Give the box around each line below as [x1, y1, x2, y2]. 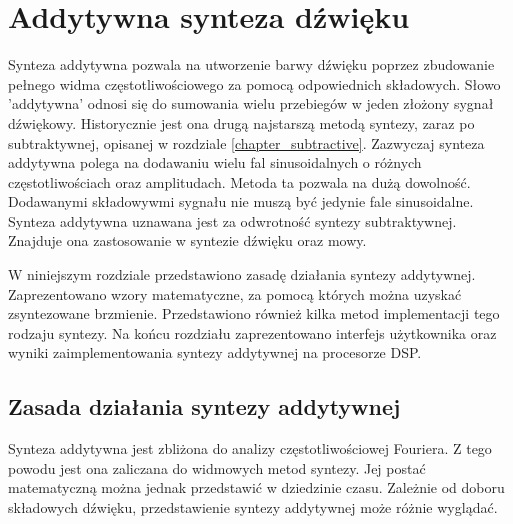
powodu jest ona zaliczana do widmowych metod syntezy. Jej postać [8, 457, 426, 478]
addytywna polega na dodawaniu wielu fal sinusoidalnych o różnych [8, 152, 422, 173]
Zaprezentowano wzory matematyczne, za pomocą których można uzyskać [8, 283, 462, 304]
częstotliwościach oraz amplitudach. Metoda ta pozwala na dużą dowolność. [8, 171, 471, 192]
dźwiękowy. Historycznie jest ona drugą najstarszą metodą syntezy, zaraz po [8, 112, 475, 133]
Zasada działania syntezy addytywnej [8, 391, 401, 422]
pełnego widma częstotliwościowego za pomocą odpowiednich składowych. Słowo [8, 73, 501, 94]
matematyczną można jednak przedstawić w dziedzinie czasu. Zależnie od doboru [8, 477, 505, 498]
